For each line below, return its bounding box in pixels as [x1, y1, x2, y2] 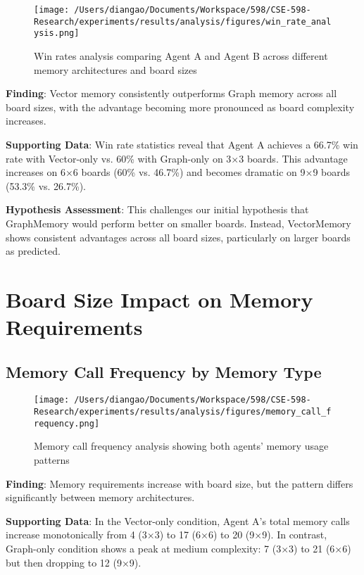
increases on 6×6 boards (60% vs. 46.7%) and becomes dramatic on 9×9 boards [6, 165, 351, 179]
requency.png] [34, 418, 100, 429]
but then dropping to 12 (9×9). [6, 555, 142, 569]
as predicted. [6, 244, 61, 258]
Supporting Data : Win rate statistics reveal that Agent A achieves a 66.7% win [6, 137, 358, 151]
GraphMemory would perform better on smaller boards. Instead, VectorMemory [6, 215, 351, 230]
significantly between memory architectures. [6, 490, 195, 505]
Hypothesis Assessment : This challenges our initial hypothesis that [6, 202, 309, 217]
